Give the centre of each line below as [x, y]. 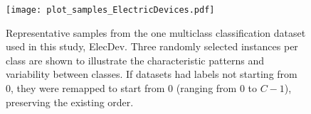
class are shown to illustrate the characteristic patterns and [135, 60]
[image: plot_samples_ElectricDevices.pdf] [110, 10]
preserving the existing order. [70, 102]
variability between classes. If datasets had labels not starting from [152, 74]
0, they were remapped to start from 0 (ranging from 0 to [132, 88]
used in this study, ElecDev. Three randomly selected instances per [152, 46]
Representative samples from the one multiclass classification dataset [156, 32]
